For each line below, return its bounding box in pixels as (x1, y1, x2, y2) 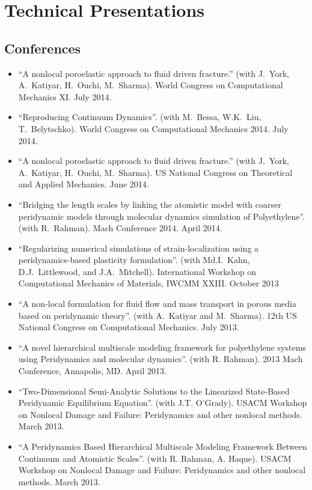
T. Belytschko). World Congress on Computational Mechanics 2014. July (18, 122, 289, 135)
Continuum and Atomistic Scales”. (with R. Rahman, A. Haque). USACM (18, 452, 292, 464)
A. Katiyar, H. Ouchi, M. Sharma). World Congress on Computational (18, 79, 283, 91)
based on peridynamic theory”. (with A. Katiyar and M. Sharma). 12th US (18, 309, 297, 321)
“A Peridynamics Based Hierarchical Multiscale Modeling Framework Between (18, 440, 307, 453)
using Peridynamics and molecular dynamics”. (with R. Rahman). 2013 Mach (18, 352, 303, 365)
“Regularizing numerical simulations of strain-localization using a (18, 241, 259, 254)
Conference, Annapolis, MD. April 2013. (18, 364, 167, 377)
